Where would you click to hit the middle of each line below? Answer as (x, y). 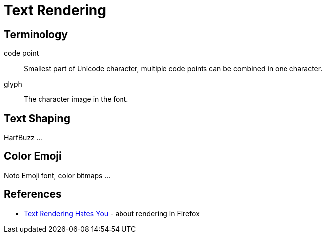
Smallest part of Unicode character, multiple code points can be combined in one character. (173, 69)
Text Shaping (37, 118)
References (33, 194)
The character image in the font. (76, 99)
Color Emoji (33, 156)
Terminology (36, 34)
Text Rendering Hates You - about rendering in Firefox (112, 213)
